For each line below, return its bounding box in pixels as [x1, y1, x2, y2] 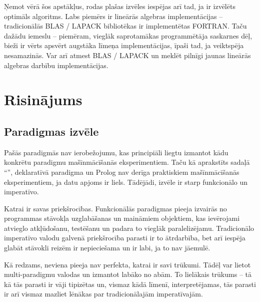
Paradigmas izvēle [4, 123, 99, 139]
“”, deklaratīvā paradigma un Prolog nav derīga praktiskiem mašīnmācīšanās [4, 166, 239, 177]
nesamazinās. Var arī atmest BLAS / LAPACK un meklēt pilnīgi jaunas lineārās [4, 50, 251, 60]
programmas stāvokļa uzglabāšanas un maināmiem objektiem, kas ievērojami [4, 213, 240, 223]
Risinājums [4, 89, 82, 110]
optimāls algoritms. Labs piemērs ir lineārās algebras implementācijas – [4, 11, 223, 21]
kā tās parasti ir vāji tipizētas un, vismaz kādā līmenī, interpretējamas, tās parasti [4, 278, 256, 289]
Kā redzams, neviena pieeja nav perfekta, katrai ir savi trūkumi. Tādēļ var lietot [4, 259, 251, 269]
